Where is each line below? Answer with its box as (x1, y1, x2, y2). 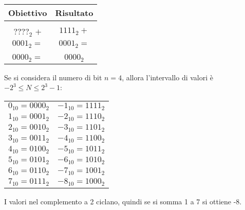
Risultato (55, 7, 93, 19)
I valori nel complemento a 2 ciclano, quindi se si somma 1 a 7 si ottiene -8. (4, 196, 242, 206)
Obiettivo (8, 7, 47, 19)
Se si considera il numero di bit (4, 72, 102, 82)
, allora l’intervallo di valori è (122, 72, 213, 82)
